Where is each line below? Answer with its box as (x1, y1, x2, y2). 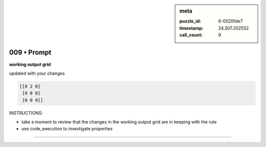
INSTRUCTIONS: (9, 110, 43, 116)
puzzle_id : (179, 18, 201, 24)
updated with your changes (9, 70, 65, 76)
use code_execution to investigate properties (21, 126, 113, 132)
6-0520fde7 (218, 18, 243, 24)
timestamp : (179, 25, 204, 31)
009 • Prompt (9, 48, 52, 57)
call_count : (179, 32, 203, 38)
